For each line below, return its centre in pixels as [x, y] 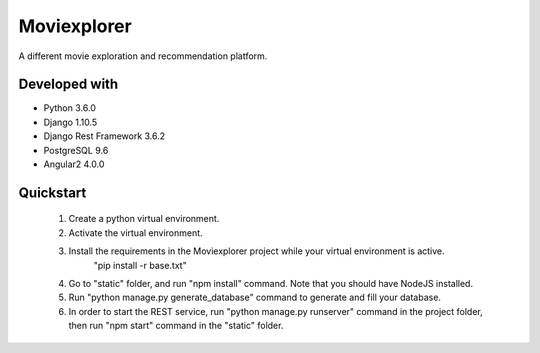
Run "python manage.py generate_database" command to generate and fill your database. [255, 297]
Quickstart [52, 192]
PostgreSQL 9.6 [76, 150]
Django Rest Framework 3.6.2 [104, 136]
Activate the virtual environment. [136, 232]
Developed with [68, 84]
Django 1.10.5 [70, 122]
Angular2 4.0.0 [74, 164]
